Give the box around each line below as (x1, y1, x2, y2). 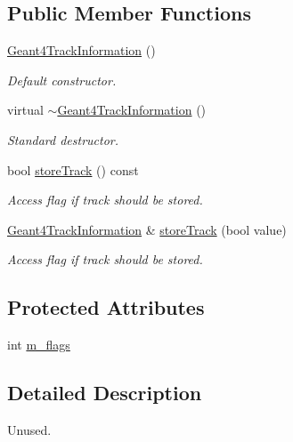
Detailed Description (7, 379, 202, 406)
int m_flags (7, 335, 70, 354)
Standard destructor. (7, 130, 119, 149)
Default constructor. (7, 70, 117, 89)
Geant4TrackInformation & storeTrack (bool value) (7, 220, 287, 238)
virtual (7, 100, 44, 119)
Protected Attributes (7, 293, 205, 321)
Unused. (7, 420, 52, 438)
